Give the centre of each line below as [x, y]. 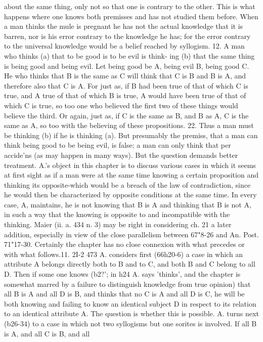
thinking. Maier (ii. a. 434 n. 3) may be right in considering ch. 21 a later [118, 224]
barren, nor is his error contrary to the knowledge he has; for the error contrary [127, 36]
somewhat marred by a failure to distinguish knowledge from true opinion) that [127, 284]
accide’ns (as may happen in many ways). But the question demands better [121, 155]
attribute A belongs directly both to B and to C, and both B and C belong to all [130, 264]
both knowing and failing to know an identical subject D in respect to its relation [130, 303]
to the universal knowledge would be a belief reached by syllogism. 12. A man [124, 46]
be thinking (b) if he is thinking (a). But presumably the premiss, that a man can [131, 135]
